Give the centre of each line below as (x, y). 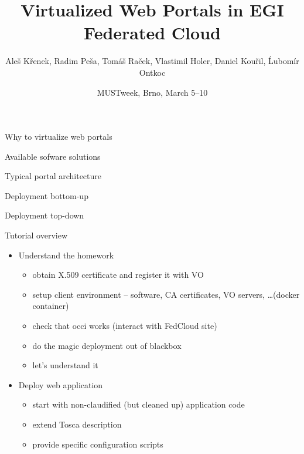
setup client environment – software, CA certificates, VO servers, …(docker (166, 294)
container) (51, 306)
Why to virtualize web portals (59, 137)
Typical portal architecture (53, 176)
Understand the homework (66, 255)
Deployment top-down (45, 215)
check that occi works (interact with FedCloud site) (125, 326)
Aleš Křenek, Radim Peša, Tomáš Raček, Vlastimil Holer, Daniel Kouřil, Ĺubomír (152, 61)
